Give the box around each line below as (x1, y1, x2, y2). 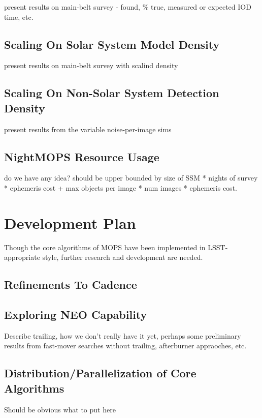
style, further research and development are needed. (42, 252, 203, 262)
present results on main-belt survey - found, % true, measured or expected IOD (4, 2, 251, 12)
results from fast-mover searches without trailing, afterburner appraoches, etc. (4, 340, 247, 351)
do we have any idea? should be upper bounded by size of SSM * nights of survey (4, 172, 258, 183)
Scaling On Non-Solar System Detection (4, 85, 219, 101)
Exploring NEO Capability (4, 307, 147, 322)
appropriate (4, 252, 40, 262)
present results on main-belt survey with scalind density (4, 60, 178, 71)
